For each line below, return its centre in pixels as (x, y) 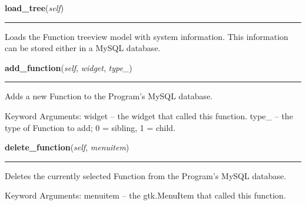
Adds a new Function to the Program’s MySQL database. (109, 96)
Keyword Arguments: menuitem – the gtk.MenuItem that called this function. (145, 195)
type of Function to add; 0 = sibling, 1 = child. (90, 127)
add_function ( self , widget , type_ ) (69, 67)
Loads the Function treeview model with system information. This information (147, 36)
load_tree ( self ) (34, 8)
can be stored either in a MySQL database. (83, 48)
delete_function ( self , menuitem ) (67, 147)
